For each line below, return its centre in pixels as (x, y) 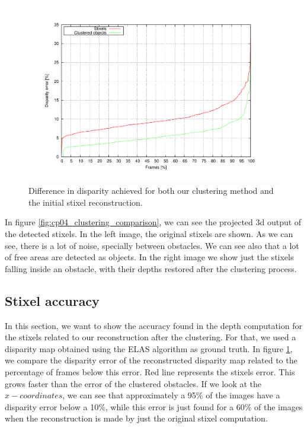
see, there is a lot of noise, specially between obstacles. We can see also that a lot (152, 245)
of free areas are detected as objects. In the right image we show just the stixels (149, 257)
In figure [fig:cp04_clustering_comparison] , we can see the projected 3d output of (153, 222)
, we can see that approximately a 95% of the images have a (171, 395)
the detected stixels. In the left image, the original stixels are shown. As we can (149, 234)
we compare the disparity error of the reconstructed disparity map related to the (151, 360)
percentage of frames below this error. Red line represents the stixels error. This (150, 371)
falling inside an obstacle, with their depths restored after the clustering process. (151, 268)
